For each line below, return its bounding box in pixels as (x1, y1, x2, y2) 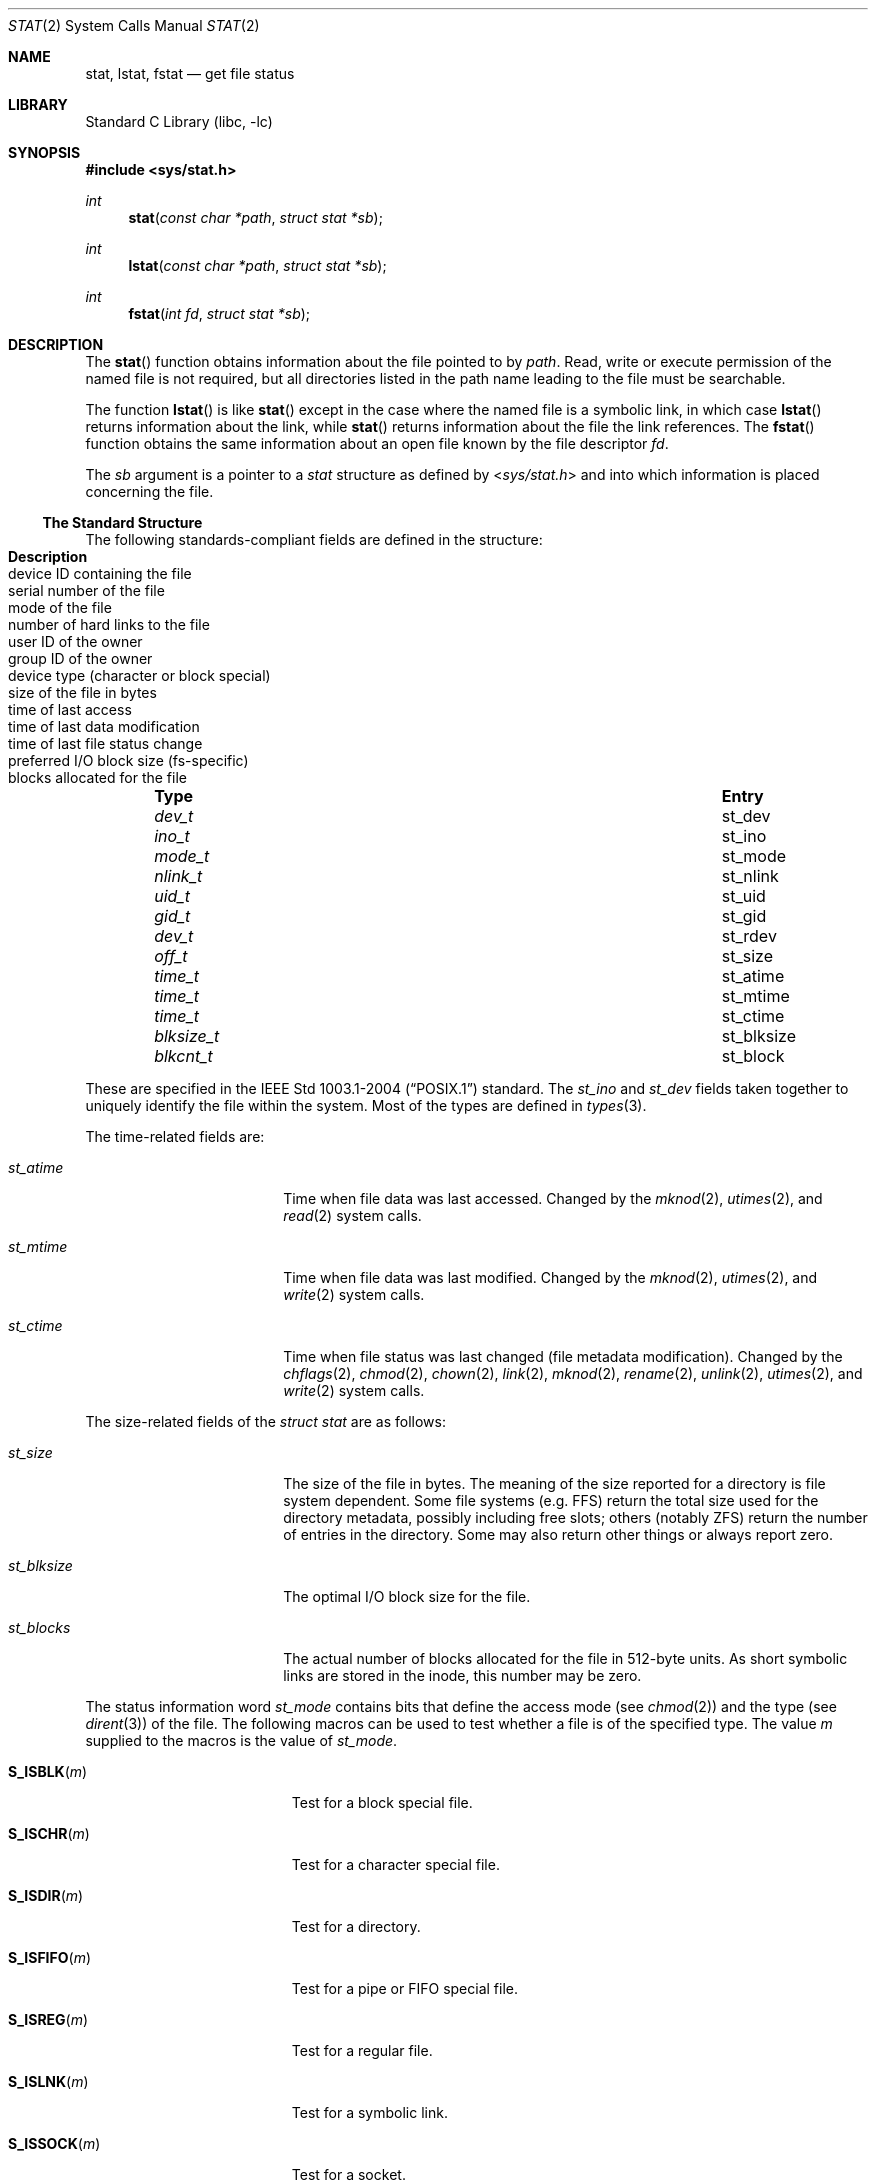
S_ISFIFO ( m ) (8, 1949, 92, 1966)
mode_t (154, 846, 210, 866)
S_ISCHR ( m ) (8, 1825, 90, 1842)
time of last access (8, 701, 132, 718)
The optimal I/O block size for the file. (283, 1588, 531, 1605)
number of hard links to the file (8, 616, 210, 633)
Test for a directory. (291, 1918, 421, 1935)
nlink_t (154, 866, 203, 886)
